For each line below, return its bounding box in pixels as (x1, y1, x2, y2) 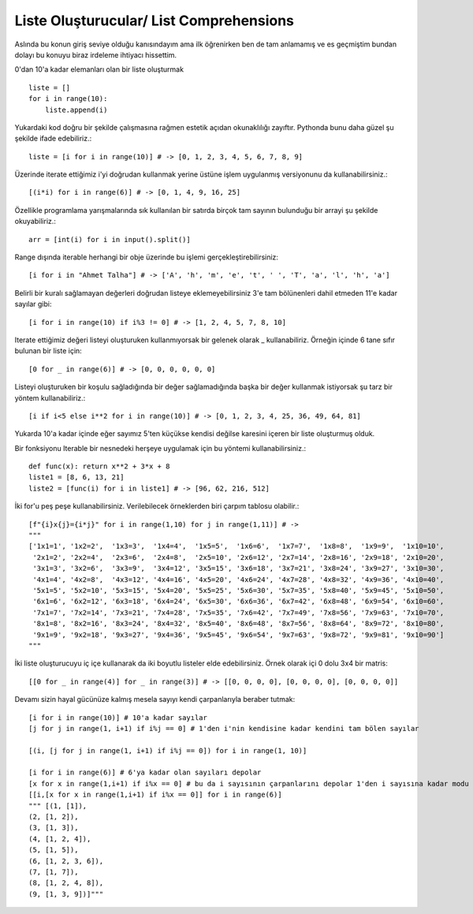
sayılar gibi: (14, 300, 52, 309)
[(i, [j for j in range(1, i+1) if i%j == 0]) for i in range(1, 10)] (28, 746, 307, 755)
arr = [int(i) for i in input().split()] (28, 235, 191, 244)
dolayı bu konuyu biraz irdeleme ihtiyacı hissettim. (14, 50, 177, 59)
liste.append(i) (44, 105, 108, 114)
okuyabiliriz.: (14, 217, 57, 226)
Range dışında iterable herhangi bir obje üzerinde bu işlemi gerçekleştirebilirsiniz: (14, 252, 279, 262)
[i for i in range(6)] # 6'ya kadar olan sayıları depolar (28, 768, 262, 777)
